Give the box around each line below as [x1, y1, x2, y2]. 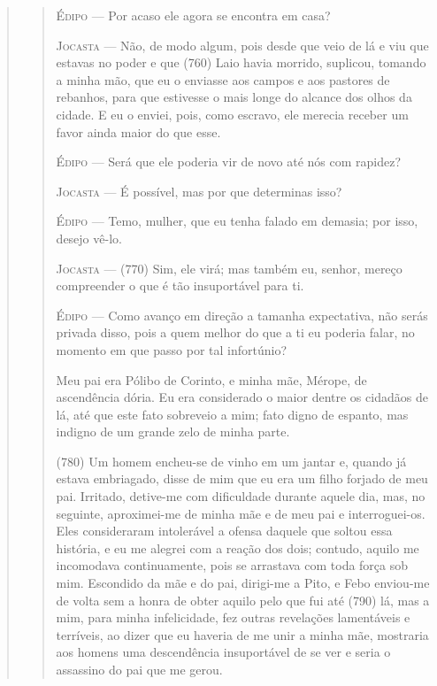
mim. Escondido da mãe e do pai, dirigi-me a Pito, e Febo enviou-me [56, 574, 430, 592]
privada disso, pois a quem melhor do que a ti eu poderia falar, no [56, 323, 415, 342]
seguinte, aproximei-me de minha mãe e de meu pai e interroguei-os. [56, 504, 425, 522]
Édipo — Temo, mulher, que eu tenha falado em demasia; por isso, [56, 212, 418, 230]
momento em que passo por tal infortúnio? [56, 340, 287, 358]
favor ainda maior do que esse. [56, 122, 221, 141]
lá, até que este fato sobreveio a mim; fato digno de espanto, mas [56, 405, 409, 423]
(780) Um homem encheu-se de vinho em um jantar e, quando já [56, 451, 407, 470]
